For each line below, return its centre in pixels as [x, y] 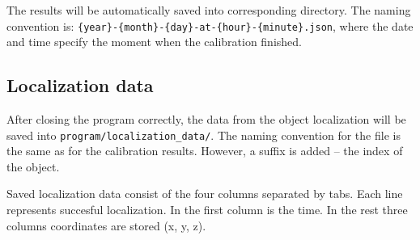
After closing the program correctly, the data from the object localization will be [206, 119]
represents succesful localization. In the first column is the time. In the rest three [207, 210]
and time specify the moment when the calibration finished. [154, 42]
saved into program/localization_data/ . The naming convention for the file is [204, 135]
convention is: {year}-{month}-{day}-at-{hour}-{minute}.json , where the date [210, 25]
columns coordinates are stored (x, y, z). [106, 225]
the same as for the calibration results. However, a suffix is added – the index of [205, 151]
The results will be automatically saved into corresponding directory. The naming [209, 10]
